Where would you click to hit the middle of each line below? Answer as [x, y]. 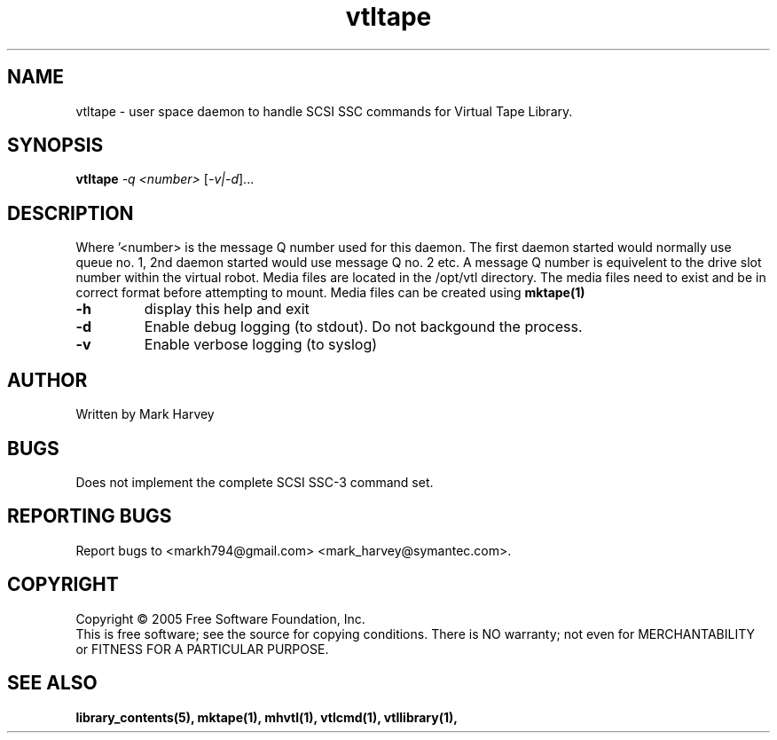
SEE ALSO [52, 683]
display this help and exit [227, 309]
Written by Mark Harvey [145, 414]
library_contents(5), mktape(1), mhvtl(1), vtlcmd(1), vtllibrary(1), [267, 717]
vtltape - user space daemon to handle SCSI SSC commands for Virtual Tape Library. [324, 111]
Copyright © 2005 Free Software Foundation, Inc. [220, 618]
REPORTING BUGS [90, 516]
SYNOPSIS [55, 146]
